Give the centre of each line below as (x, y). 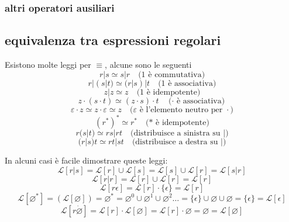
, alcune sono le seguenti (148, 65)
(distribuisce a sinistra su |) (179, 133)
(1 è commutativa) (172, 74)
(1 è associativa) (187, 83)
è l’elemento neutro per (181, 110)
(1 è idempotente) (168, 92)
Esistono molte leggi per (48, 65)
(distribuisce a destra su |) (179, 142)
